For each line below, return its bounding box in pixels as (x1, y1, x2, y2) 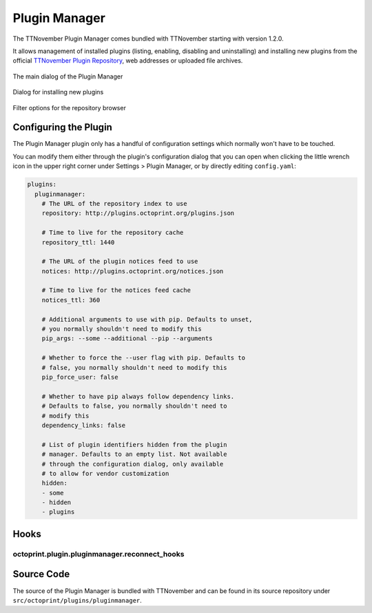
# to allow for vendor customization (41, 469, 169, 477)
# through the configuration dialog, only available (41, 460, 224, 468)
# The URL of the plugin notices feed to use (41, 258, 198, 265)
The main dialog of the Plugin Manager (12, 72, 123, 81)
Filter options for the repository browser (12, 103, 127, 112)
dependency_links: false (41, 421, 126, 429)
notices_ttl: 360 (41, 296, 101, 304)
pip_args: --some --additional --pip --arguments (41, 335, 213, 342)
